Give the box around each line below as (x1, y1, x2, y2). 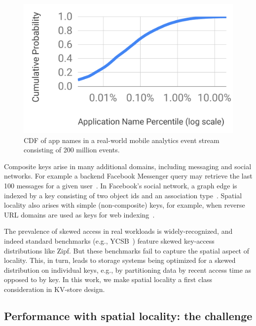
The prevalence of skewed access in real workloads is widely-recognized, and (4, 226, 233, 236)
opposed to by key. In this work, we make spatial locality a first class (4, 274, 213, 285)
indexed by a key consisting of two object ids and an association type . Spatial (4, 190, 242, 200)
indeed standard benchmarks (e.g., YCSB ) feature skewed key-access (4, 236, 215, 246)
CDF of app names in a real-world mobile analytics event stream (24, 135, 219, 145)
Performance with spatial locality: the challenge (4, 308, 253, 323)
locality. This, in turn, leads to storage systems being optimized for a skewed (4, 255, 236, 265)
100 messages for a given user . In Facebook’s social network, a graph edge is (4, 181, 237, 191)
